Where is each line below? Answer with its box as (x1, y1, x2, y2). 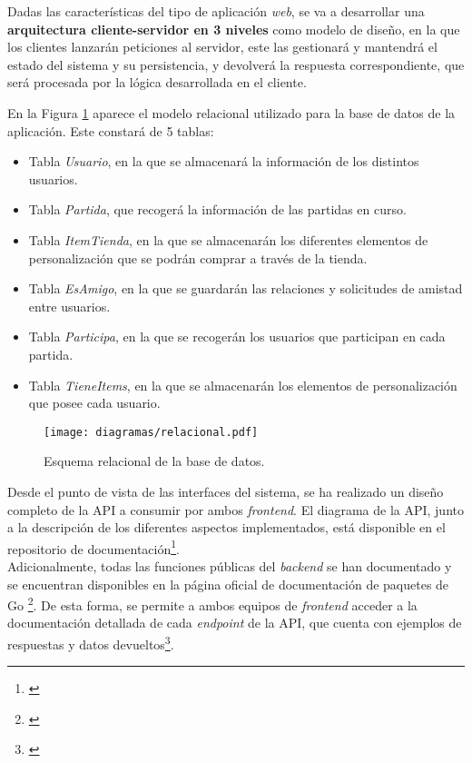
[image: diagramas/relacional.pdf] (44, 425, 259, 439)
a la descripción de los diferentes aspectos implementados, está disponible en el (7, 518, 446, 537)
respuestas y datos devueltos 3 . (7, 632, 174, 653)
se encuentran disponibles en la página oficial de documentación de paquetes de (7, 574, 449, 593)
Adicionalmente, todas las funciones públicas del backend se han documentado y (7, 556, 452, 575)
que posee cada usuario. (28, 393, 161, 412)
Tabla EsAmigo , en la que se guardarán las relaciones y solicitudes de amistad (28, 279, 463, 298)
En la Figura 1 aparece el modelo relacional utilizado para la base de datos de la (7, 103, 456, 122)
